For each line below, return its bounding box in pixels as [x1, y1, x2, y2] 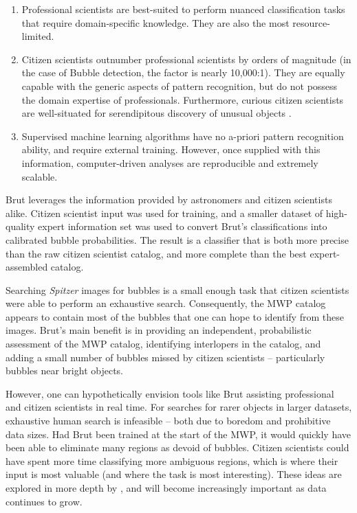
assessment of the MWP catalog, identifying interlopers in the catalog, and [6, 337, 321, 351]
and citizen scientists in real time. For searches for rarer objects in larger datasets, [6, 400, 352, 414]
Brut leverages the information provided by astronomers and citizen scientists [6, 192, 332, 207]
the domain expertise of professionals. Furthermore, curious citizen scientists [21, 92, 344, 106]
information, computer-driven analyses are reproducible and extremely [21, 155, 318, 170]
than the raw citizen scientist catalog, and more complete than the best [6, 246, 307, 260]
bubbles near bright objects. [6, 363, 123, 378]
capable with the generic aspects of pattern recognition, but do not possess [21, 78, 338, 93]
